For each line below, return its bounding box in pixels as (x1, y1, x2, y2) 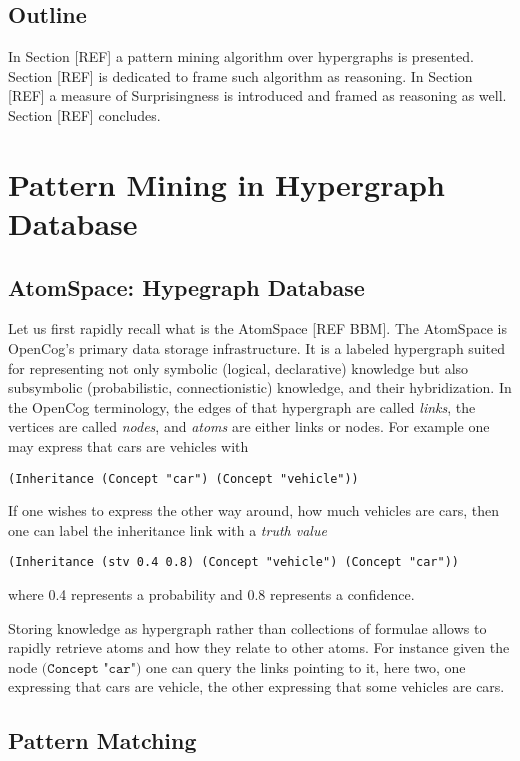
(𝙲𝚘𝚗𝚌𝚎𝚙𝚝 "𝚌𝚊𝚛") (41, 661, 142, 676)
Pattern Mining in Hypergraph (8, 163, 445, 204)
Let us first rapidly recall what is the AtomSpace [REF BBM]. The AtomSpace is (8, 318, 507, 339)
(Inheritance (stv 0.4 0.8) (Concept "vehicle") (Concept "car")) (8, 555, 460, 570)
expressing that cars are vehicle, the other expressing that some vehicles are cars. (8, 676, 505, 697)
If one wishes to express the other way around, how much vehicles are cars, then (8, 500, 499, 521)
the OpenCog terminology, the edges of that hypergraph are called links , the (8, 396, 476, 417)
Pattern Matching (8, 725, 197, 756)
